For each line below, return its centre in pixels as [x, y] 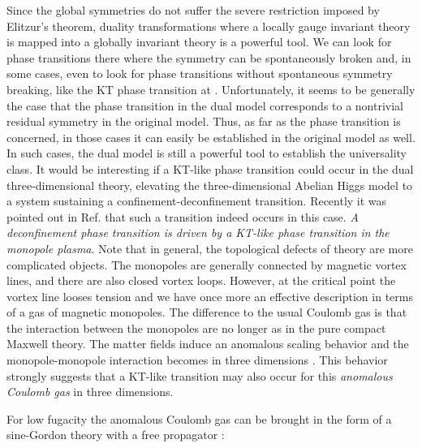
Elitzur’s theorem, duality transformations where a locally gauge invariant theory [209, 26]
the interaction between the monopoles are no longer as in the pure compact [196, 327]
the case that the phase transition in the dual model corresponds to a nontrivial [205, 105]
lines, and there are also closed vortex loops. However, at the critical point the [201, 280]
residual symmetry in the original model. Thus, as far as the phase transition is [204, 121]
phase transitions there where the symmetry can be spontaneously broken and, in [209, 57]
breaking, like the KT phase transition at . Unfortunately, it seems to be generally [211, 89]
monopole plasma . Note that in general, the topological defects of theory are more [210, 248]
